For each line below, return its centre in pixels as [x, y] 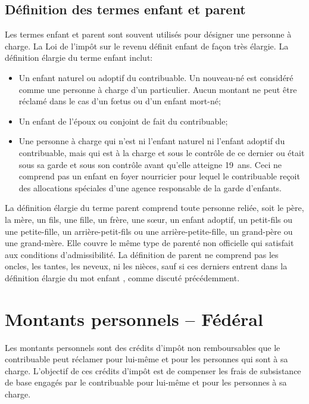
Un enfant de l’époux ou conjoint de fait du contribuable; [123, 121]
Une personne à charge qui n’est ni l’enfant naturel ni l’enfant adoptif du [152, 141]
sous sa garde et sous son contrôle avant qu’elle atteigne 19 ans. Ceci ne [150, 164]
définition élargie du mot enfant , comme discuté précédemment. [122, 277]
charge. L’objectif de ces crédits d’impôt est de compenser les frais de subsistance [153, 370]
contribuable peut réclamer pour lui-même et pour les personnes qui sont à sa [146, 359]
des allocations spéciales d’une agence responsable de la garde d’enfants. [150, 187]
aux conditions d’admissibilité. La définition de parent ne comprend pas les [142, 254]
